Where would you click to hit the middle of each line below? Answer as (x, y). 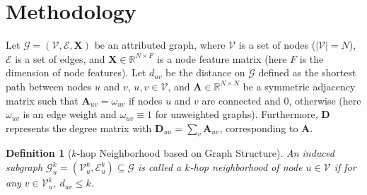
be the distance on (205, 72)
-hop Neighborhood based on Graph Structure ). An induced (205, 153)
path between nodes (49, 86)
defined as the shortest (307, 72)
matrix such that (42, 100)
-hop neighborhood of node (246, 167)
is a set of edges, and (60, 58)
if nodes (145, 100)
